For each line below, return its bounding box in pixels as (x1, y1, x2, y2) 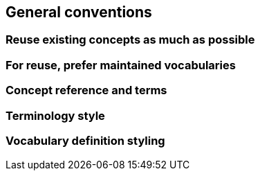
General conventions (6, 3, 152, 21)
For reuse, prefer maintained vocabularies (6, 58, 236, 72)
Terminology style (6, 108, 105, 123)
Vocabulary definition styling (6, 133, 165, 148)
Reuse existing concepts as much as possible (6, 33, 255, 47)
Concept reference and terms (6, 83, 167, 98)
